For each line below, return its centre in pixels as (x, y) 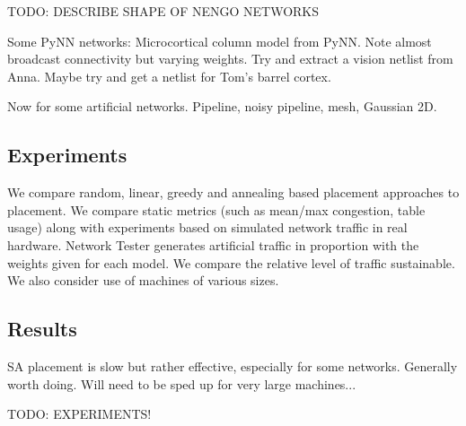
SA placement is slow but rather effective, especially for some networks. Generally (233, 365)
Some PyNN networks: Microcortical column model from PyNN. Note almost (220, 41)
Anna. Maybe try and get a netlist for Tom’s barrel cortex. (169, 76)
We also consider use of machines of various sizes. (143, 280)
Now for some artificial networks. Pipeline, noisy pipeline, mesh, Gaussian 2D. (222, 106)
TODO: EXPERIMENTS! (79, 414)
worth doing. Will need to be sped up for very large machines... (182, 383)
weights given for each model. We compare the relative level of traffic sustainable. (231, 262)
